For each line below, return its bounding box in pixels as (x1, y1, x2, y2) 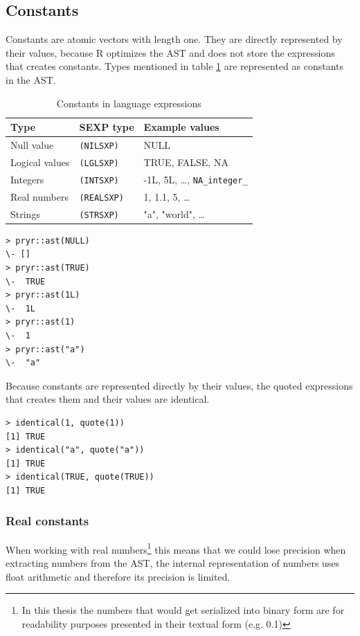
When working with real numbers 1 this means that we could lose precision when (6, 540, 346, 556)
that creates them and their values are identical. (6, 392, 210, 406)
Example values (143, 120, 219, 134)
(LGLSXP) (79, 158, 119, 168)
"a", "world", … (143, 206, 205, 221)
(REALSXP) (79, 192, 124, 203)
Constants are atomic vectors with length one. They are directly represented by (6, 32, 343, 46)
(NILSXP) (79, 141, 119, 152)
